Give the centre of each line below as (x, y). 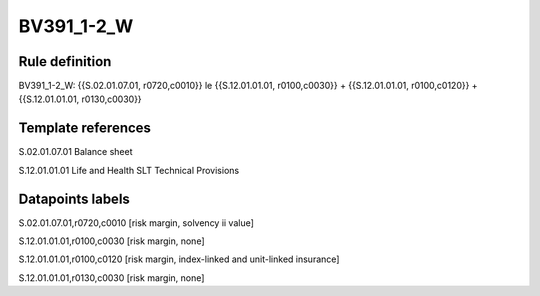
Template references (85, 128)
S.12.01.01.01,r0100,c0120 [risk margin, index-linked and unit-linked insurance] (179, 259)
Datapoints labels (74, 198)
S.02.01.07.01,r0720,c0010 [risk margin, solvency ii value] (136, 222)
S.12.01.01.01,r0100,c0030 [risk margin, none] (111, 241)
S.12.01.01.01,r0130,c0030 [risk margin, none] (111, 277)
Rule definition (65, 61)
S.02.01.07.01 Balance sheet (75, 152)
